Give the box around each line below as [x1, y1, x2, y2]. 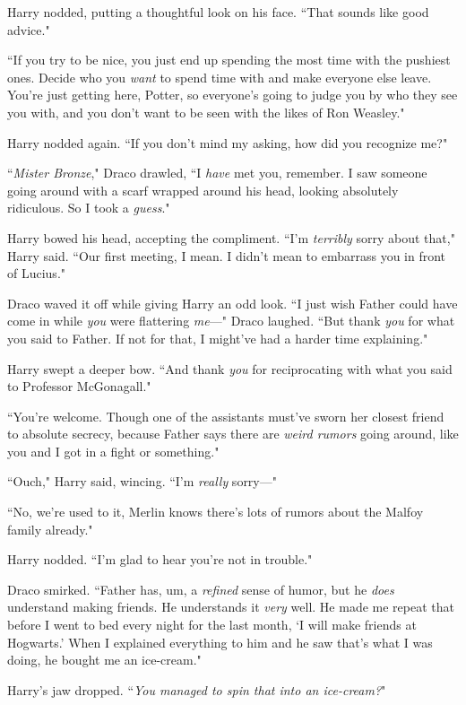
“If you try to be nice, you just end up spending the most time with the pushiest [7, 50, 451, 69]
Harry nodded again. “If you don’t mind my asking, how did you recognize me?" [7, 133, 448, 152]
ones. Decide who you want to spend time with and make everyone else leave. [7, 67, 432, 86]
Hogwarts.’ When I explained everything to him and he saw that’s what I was [7, 632, 433, 651]
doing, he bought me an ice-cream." [7, 650, 202, 669]
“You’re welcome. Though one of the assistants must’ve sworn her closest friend [7, 406, 444, 425]
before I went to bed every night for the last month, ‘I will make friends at [7, 615, 417, 634]
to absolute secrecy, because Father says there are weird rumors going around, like [7, 424, 459, 443]
